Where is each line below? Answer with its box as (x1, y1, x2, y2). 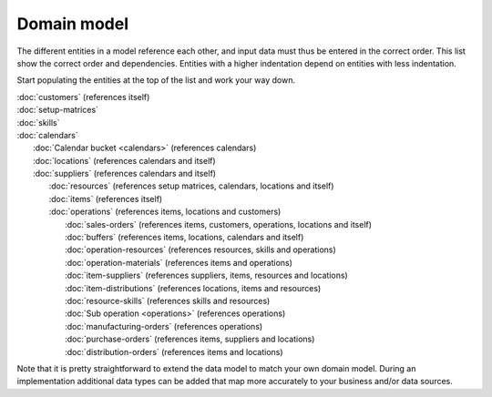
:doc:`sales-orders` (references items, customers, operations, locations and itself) (65, 219, 373, 229)
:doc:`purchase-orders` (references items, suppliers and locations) (65, 333, 315, 345)
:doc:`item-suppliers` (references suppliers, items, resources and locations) (65, 270, 348, 281)
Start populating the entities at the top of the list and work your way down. (16, 75, 296, 86)
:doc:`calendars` (16, 129, 78, 140)
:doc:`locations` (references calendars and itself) (33, 155, 216, 166)
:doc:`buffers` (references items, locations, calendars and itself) (65, 232, 304, 243)
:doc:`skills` (16, 117, 60, 127)
